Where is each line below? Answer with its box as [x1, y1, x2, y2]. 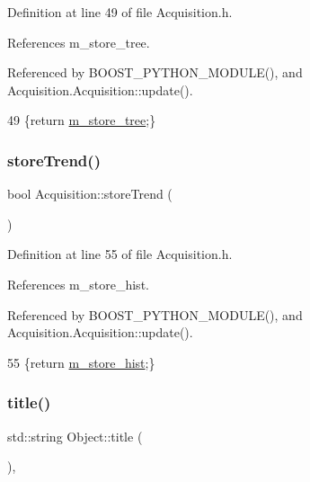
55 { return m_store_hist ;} [7, 353, 155, 371]
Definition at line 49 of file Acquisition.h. [7, 3, 233, 21]
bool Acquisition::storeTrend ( [7, 184, 173, 203]
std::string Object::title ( [7, 426, 143, 445]
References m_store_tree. [7, 32, 150, 51]
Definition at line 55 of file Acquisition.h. [7, 245, 233, 263]
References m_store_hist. [7, 274, 149, 293]
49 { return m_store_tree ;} [7, 111, 156, 129]
